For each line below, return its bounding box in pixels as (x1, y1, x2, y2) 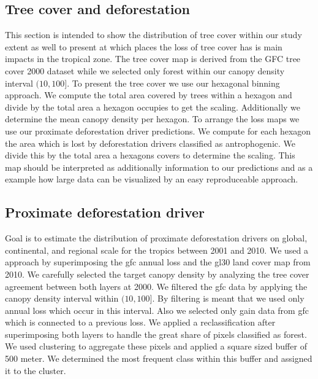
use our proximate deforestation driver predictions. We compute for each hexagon (5, 124, 311, 137)
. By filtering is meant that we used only (152, 292, 305, 305)
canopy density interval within (5, 292, 119, 305)
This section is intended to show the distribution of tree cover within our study (5, 28, 302, 41)
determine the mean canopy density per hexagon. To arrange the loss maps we (5, 112, 300, 125)
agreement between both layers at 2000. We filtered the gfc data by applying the (5, 279, 308, 292)
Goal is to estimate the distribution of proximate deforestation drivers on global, (5, 232, 308, 244)
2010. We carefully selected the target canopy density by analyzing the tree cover (5, 267, 309, 280)
